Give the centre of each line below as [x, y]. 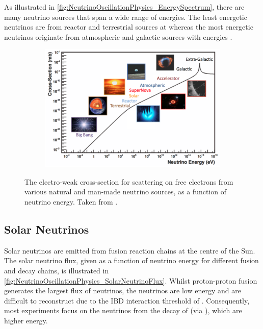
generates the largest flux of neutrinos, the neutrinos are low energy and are [123, 290]
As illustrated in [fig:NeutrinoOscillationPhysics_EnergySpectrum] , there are [124, 7]
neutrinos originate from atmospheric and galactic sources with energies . [118, 36]
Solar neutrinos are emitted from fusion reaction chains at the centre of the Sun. [130, 250]
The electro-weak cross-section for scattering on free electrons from [129, 181]
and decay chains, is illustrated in [57, 270]
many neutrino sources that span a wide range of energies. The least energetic [126, 17]
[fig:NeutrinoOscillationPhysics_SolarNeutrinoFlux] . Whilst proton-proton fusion [131, 280]
